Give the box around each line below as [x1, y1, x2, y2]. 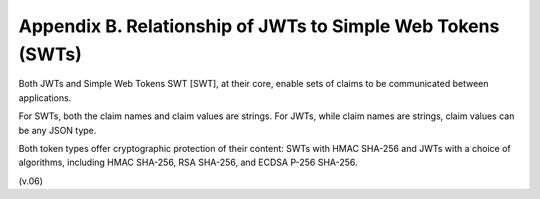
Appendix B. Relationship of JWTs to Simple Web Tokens [18, 15, 500, 37]
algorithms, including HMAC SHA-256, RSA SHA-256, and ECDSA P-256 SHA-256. [18, 156, 359, 169]
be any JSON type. [18, 124, 97, 136]
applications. [18, 91, 72, 104]
